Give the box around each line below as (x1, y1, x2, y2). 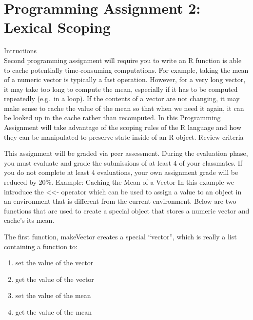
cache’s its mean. (4, 215, 55, 225)
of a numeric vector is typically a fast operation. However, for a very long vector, (4, 74, 246, 85)
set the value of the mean (15, 290, 91, 300)
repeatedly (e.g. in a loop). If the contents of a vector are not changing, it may (4, 93, 240, 104)
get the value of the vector (15, 274, 94, 284)
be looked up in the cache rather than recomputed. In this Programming (4, 112, 221, 123)
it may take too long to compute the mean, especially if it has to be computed (4, 84, 238, 94)
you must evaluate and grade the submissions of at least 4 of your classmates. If (4, 157, 243, 168)
